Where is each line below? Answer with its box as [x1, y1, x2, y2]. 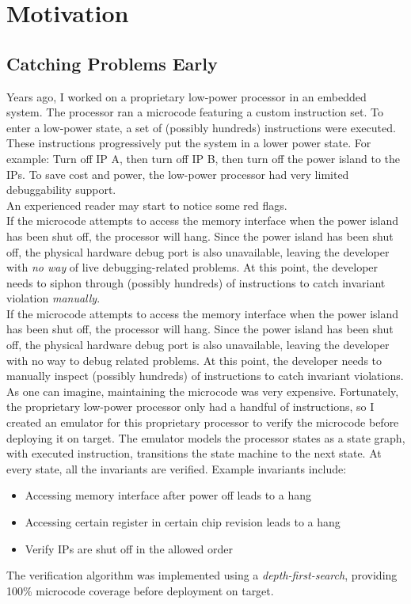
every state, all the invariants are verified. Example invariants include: [6, 460, 347, 477]
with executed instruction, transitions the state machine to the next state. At [6, 445, 382, 462]
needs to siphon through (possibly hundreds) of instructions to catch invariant [6, 274, 386, 291]
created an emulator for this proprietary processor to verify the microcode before [6, 414, 399, 431]
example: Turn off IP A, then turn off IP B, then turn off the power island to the [6, 150, 401, 166]
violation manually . [6, 290, 101, 306]
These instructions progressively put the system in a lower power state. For [6, 135, 371, 151]
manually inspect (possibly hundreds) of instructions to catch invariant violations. [6, 367, 404, 384]
